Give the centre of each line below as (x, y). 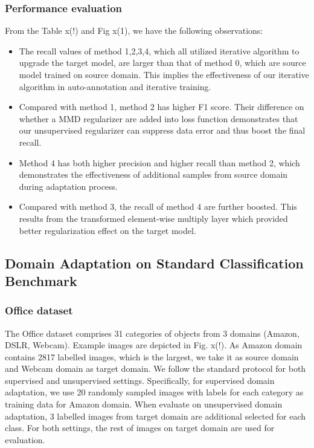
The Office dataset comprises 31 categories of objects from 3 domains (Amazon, (152, 333)
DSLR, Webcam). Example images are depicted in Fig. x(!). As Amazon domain (154, 345)
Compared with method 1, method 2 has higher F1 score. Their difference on (162, 107)
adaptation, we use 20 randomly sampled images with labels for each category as (154, 392)
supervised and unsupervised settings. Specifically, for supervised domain (140, 380)
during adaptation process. (69, 186)
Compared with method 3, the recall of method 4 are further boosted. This (158, 206)
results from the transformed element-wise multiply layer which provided (153, 218)
